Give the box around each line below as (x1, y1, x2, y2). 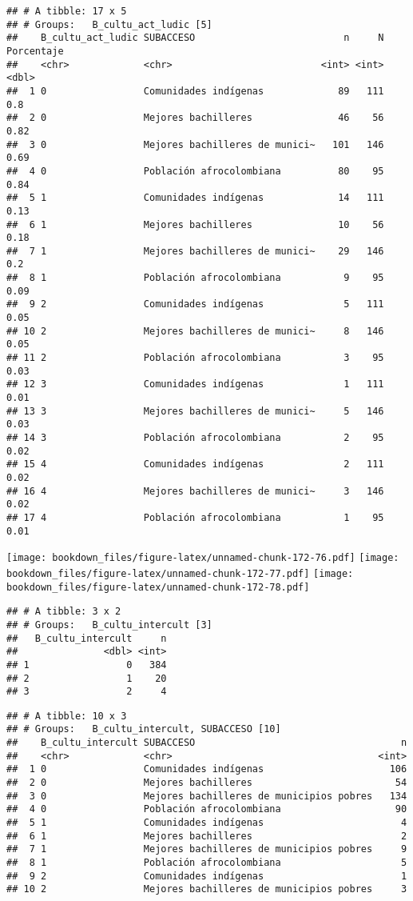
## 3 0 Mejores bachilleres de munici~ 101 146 (6, 138, 384, 150)
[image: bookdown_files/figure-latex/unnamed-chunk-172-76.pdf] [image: (6, 552, 399, 564)
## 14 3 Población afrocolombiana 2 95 (6, 432, 384, 443)
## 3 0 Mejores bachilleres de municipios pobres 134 (6, 790, 407, 802)
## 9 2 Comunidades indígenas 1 (6, 870, 407, 882)
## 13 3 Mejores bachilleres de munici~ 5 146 (6, 405, 384, 417)
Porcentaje (6, 45, 64, 57)
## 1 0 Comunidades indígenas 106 (6, 763, 407, 775)
